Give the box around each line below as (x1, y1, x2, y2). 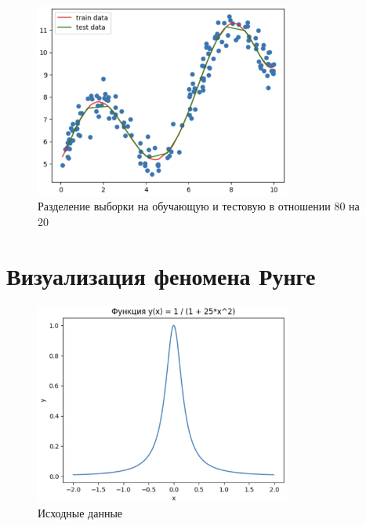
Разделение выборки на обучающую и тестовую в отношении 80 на (38, 198, 360, 214)
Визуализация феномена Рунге (6, 259, 316, 291)
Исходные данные (38, 505, 123, 521)
